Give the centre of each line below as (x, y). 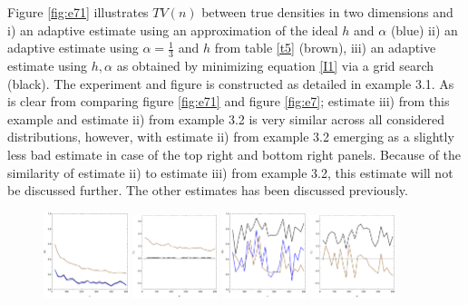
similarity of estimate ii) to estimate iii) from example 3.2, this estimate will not (230, 172)
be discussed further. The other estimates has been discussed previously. (208, 190)
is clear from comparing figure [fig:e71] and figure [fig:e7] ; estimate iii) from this (229, 101)
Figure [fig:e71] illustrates (78, 12)
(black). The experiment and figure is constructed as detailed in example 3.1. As (231, 83)
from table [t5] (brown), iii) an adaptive (325, 48)
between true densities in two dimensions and (327, 12)
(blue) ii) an (424, 30)
